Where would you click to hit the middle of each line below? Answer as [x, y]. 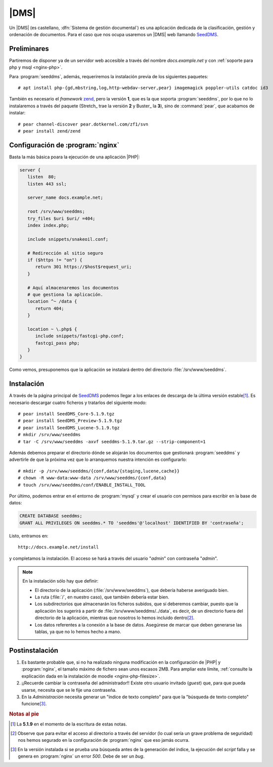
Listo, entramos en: [29, 536]
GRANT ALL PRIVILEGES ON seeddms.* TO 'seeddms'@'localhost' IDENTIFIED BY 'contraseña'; [132, 523]
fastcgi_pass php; [58, 343]
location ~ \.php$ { [52, 329]
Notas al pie [24, 714]
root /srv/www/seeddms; [56, 212]
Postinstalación [34, 650]
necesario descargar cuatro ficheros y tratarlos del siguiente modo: [78, 403]
